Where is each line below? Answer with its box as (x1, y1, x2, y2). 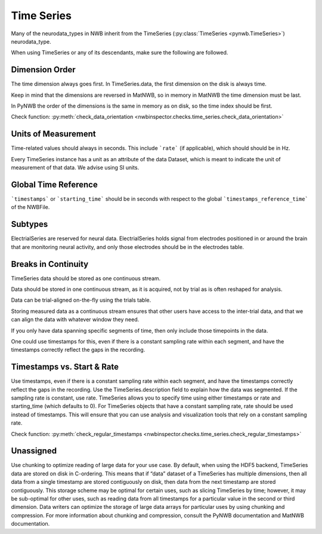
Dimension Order (11, 65, 76, 75)
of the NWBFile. (11, 204, 50, 211)
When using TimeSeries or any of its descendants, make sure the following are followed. (11, 49, 228, 56)
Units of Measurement (11, 129, 96, 139)
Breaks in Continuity (11, 259, 89, 269)
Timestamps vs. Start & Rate (11, 362, 119, 372)
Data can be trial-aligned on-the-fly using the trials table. (11, 296, 151, 304)
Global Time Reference (11, 179, 98, 189)
